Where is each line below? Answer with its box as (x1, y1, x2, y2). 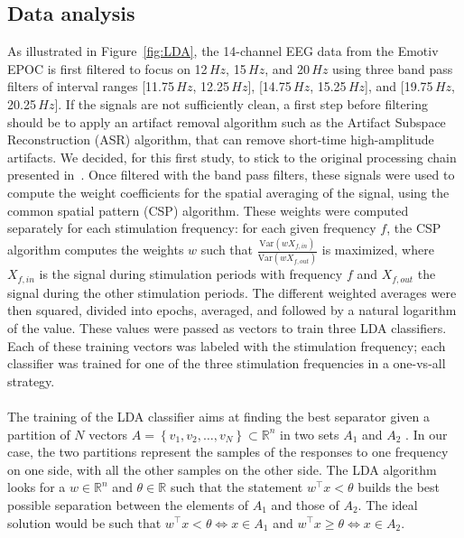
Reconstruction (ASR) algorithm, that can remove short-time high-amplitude (7, 130, 434, 149)
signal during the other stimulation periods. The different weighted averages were (7, 283, 457, 301)
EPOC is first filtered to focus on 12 (7, 59, 208, 78)
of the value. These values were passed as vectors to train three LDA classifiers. (7, 319, 447, 337)
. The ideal (357, 495, 418, 514)
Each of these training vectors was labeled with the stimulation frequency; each (7, 336, 446, 355)
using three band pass (332, 59, 453, 78)
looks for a (7, 478, 66, 496)
